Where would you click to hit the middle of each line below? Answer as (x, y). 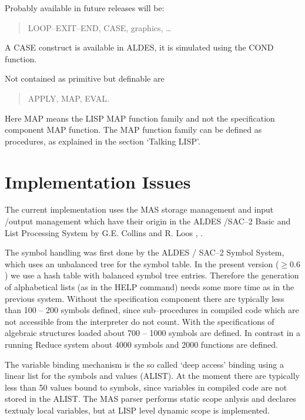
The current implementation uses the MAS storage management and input (139, 209)
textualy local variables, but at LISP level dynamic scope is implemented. (137, 410)
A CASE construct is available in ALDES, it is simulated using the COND (139, 47)
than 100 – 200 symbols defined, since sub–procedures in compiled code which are (152, 310)
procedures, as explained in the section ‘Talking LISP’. (103, 141)
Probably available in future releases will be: (85, 8)
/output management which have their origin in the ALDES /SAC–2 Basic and (148, 221)
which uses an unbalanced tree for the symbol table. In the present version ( (142, 263)
